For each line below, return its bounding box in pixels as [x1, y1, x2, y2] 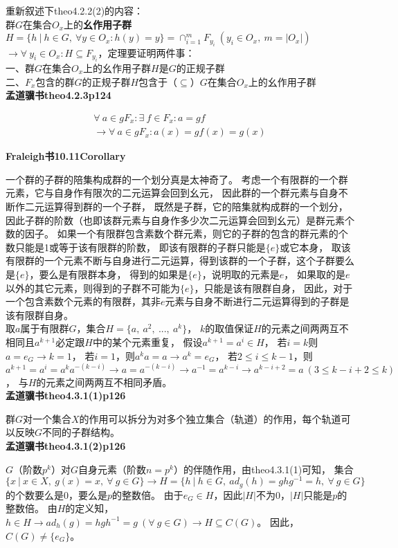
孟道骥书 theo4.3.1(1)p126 [6, 388, 126, 403]
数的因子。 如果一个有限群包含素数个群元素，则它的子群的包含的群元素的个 [6, 226, 348, 241]
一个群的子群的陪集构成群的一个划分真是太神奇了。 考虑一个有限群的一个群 [6, 172, 348, 186]
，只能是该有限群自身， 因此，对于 [194, 280, 353, 295]
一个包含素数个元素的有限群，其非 [6, 294, 161, 309]
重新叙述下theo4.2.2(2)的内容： [6, 3, 144, 17]
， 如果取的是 [284, 267, 345, 282]
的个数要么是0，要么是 [6, 487, 107, 502]
